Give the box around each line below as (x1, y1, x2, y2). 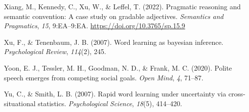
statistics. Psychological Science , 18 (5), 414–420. (38, 98, 182, 108)
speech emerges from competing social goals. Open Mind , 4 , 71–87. (4, 72, 204, 82)
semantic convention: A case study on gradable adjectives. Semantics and (4, 11, 224, 21)
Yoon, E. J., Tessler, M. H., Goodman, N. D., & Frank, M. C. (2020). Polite (4, 62, 232, 73)
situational (4, 98, 36, 108)
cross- (228, 89, 246, 99)
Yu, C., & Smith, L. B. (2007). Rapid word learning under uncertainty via (4, 89, 226, 99)
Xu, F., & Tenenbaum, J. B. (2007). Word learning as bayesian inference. (4, 37, 224, 47)
